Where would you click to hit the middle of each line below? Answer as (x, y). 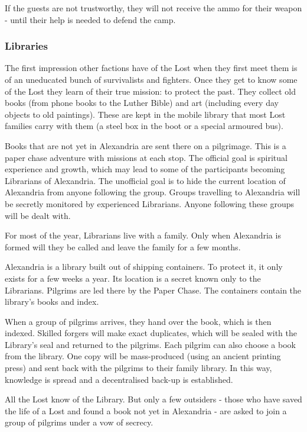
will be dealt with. (38, 215)
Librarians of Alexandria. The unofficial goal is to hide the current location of (145, 180)
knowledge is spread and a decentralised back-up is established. (119, 379)
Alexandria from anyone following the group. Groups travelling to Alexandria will (153, 192)
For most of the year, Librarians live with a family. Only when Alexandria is (143, 235)
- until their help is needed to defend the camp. (90, 19)
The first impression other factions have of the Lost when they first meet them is (151, 68)
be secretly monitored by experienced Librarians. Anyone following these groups (149, 203)
